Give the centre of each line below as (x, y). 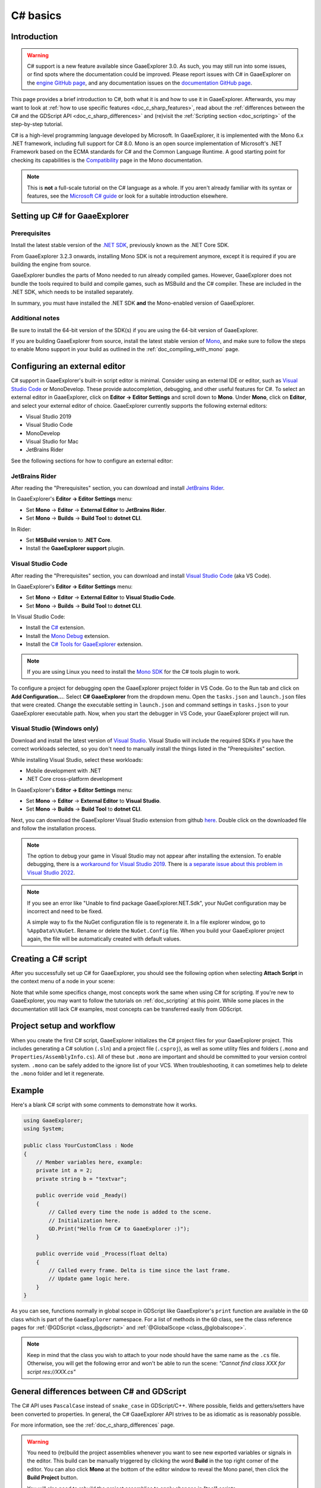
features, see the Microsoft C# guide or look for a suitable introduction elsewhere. (128, 196)
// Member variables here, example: (89, 1162)
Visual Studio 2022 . (51, 873)
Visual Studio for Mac (52, 442)
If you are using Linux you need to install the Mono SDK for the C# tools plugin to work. (134, 672)
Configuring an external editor (68, 366)
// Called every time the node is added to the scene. (130, 1212)
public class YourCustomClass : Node (78, 1145)
